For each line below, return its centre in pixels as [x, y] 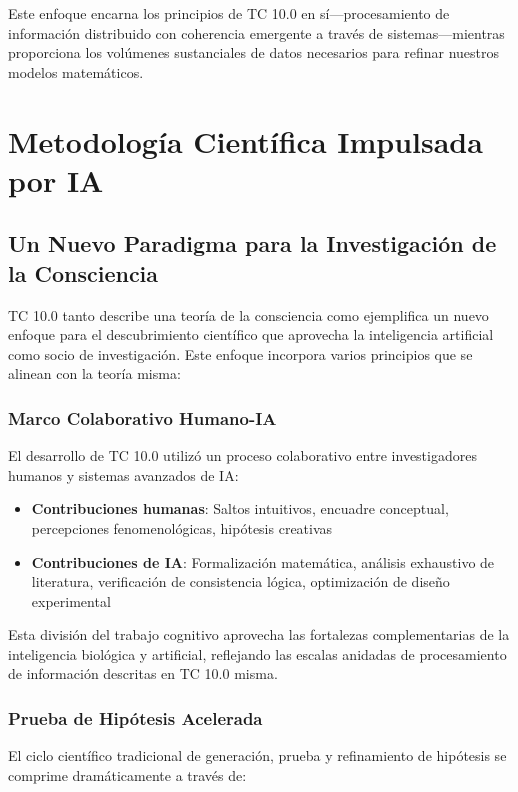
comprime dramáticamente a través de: [127, 774]
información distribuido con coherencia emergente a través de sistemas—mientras [256, 32]
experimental [71, 600]
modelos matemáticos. [76, 71]
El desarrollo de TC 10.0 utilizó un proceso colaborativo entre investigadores [242, 455]
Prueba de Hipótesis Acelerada [135, 717]
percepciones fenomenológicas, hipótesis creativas [182, 527]
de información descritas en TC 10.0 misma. [143, 673]
